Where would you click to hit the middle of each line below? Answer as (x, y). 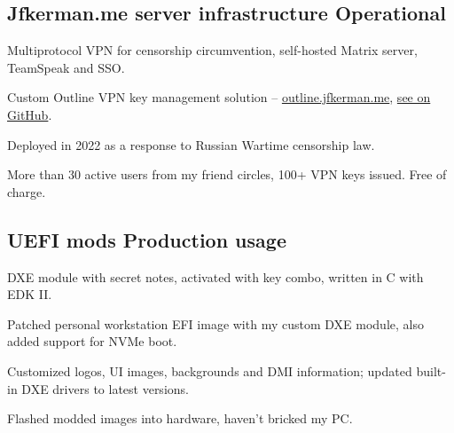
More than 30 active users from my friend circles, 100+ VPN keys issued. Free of (227, 174)
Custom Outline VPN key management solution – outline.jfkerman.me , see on (219, 97)
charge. (27, 191)
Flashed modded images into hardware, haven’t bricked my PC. (180, 418)
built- (431, 370)
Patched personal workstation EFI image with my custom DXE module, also (215, 323)
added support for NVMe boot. (92, 341)
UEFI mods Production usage (147, 239)
